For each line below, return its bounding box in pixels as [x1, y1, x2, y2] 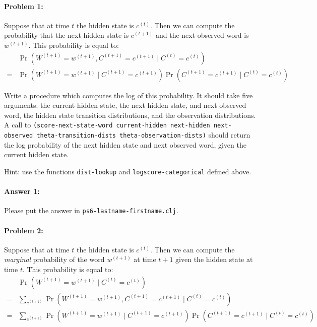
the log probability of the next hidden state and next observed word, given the [4, 139, 246, 150]
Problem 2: [4, 225, 43, 235]
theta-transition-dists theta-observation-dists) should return [36, 129, 250, 140]
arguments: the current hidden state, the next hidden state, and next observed [4, 100, 246, 110]
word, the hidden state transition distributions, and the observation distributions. [4, 109, 256, 120]
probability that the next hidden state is [4, 30, 129, 40]
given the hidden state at [175, 254, 253, 265]
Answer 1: [4, 186, 40, 197]
